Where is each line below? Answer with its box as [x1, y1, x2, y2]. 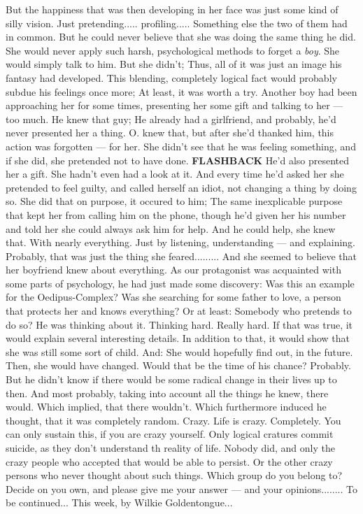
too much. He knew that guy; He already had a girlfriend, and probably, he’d [6, 111, 336, 126]
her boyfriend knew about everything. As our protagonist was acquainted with [6, 262, 341, 277]
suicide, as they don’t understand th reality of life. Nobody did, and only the [6, 441, 335, 455]
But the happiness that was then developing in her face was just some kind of [6, 2, 339, 16]
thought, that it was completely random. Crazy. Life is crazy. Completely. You [6, 413, 341, 427]
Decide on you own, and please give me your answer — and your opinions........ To [6, 481, 357, 496]
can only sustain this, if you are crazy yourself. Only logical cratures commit [6, 427, 334, 441]
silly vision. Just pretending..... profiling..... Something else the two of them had [6, 15, 348, 30]
